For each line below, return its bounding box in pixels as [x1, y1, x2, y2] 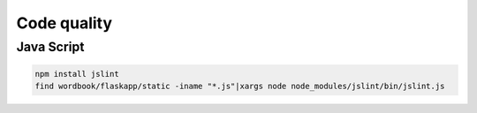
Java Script [16, 39, 85, 55]
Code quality [16, 13, 113, 33]
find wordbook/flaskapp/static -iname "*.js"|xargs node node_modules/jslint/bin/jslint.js [34, 81, 445, 92]
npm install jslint [34, 69, 119, 79]
